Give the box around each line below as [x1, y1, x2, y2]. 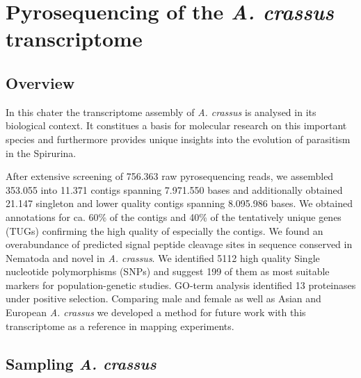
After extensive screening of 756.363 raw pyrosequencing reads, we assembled [6, 169, 334, 183]
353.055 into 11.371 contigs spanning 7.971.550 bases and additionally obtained [6, 182, 343, 197]
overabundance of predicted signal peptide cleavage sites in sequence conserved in [6, 237, 353, 252]
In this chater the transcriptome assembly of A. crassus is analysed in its [6, 104, 316, 119]
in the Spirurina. [6, 145, 77, 160]
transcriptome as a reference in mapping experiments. [6, 318, 234, 333]
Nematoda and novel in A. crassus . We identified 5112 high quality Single [6, 250, 320, 265]
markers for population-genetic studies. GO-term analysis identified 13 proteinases [6, 277, 356, 292]
